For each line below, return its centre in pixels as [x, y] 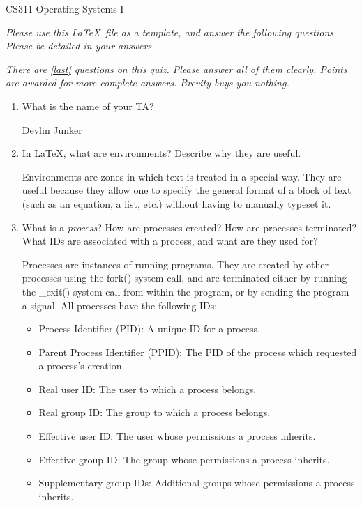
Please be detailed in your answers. [80, 46]
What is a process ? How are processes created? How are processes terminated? [189, 227]
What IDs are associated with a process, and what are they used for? [170, 241]
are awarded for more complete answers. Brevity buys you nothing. [148, 83]
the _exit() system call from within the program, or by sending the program [186, 291]
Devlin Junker [52, 129]
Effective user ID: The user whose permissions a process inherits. [177, 436]
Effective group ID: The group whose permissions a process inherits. [184, 459]
